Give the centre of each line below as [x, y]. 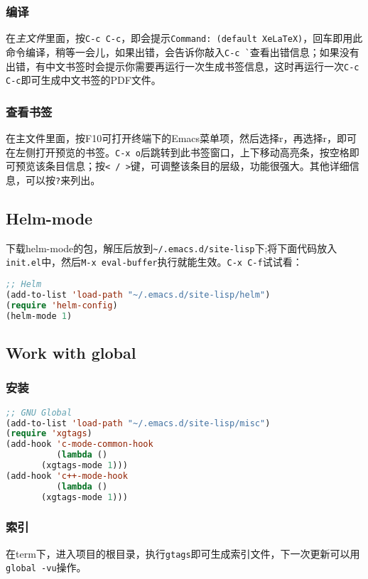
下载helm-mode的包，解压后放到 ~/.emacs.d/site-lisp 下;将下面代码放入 [172, 248]
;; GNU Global [39, 412]
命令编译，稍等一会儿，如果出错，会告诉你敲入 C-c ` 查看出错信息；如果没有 [183, 52]
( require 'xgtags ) [49, 434]
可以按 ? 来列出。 [63, 179]
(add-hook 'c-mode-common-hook [80, 444]
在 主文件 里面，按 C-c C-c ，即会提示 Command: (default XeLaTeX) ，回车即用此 [184, 38]
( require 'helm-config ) [62, 305]
